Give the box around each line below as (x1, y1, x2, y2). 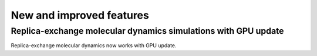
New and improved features (11, 9, 149, 22)
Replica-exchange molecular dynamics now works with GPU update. (11, 42, 177, 49)
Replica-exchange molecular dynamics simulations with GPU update (11, 26, 284, 36)
